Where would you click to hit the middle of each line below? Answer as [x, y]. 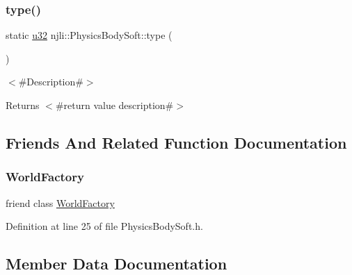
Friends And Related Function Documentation [176, 142]
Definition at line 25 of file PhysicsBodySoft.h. [104, 226]
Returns [23, 105]
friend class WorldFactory [60, 202]
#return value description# [114, 105]
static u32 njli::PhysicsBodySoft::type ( [89, 35]
